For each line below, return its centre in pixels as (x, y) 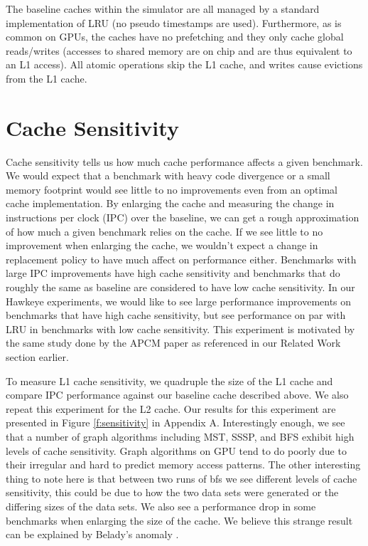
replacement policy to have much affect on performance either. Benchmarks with (181, 259)
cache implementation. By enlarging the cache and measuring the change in (170, 203)
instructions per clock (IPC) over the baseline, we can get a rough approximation (183, 217)
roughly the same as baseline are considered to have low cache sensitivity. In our (180, 287)
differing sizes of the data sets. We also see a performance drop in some (161, 506)
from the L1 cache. (47, 78)
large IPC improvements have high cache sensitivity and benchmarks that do (173, 273)
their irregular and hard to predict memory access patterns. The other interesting (183, 464)
